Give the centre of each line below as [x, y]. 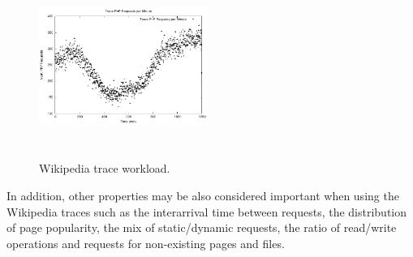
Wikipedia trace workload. [105, 168]
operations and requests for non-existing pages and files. [146, 243]
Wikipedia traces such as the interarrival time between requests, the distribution [207, 211]
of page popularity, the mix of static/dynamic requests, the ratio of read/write [202, 227]
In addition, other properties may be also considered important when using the [203, 195]
